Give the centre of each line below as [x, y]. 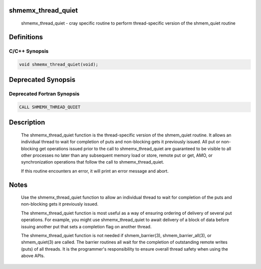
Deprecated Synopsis [42, 80]
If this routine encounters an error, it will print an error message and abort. [95, 171]
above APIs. [33, 256]
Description [27, 123]
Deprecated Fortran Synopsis [44, 93]
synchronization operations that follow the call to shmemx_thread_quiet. [93, 162]
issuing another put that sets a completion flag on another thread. [86, 226]
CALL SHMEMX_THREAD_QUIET [50, 107]
